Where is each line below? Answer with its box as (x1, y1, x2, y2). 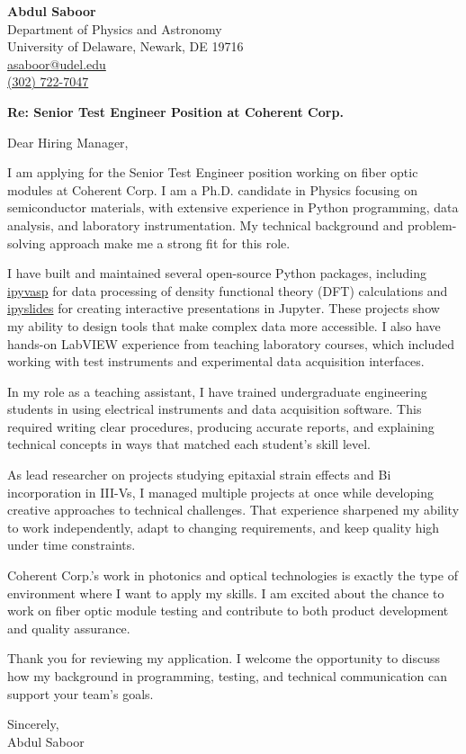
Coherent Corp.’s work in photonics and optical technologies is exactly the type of (7, 566, 458, 585)
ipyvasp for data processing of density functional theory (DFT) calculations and (7, 281, 448, 300)
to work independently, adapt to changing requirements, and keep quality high (7, 517, 440, 536)
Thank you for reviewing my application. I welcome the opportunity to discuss (7, 649, 441, 668)
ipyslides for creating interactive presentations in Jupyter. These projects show (7, 299, 440, 318)
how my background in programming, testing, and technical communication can (7, 667, 448, 685)
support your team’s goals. (7, 684, 154, 703)
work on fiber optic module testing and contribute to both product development (7, 601, 449, 620)
